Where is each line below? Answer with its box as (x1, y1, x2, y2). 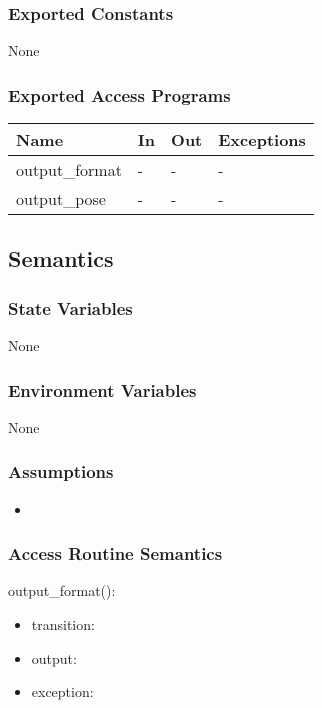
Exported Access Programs (8, 82, 231, 107)
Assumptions (8, 459, 114, 484)
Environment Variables (8, 377, 197, 402)
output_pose (16, 187, 106, 211)
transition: (31, 614, 95, 635)
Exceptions (218, 128, 306, 152)
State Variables (8, 295, 133, 320)
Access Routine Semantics (8, 541, 223, 566)
